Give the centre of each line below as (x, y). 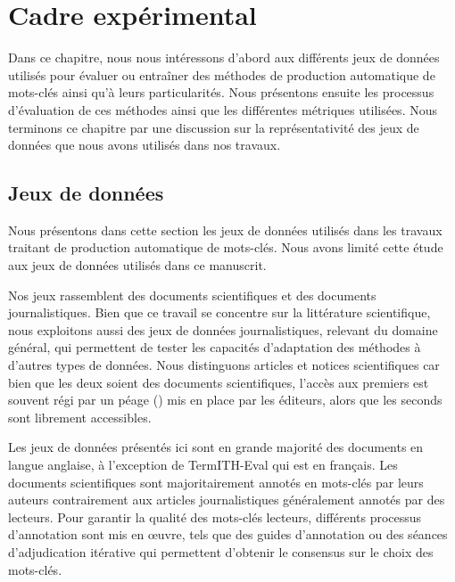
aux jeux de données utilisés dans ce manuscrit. (137, 265)
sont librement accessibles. (80, 417)
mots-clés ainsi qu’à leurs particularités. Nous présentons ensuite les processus (221, 92)
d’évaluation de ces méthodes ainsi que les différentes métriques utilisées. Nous (223, 109)
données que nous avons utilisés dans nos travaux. (145, 145)
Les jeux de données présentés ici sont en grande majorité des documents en (216, 447)
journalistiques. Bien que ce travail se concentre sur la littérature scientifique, (219, 312)
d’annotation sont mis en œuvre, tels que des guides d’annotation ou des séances (228, 534)
